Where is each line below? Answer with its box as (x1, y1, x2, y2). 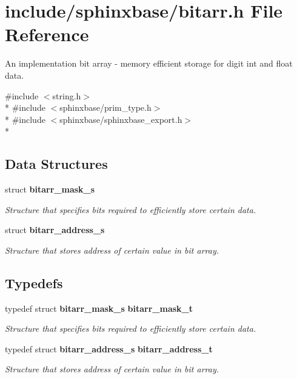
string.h (52, 89, 81, 102)
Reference (5, 22, 89, 47)
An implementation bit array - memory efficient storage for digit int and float (5, 57, 293, 70)
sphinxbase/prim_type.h (59, 101, 152, 114)
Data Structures (5, 154, 108, 173)
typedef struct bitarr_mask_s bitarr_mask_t (5, 302, 193, 314)
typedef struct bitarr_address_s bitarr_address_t (5, 342, 213, 355)
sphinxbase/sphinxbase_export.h (59, 113, 182, 125)
